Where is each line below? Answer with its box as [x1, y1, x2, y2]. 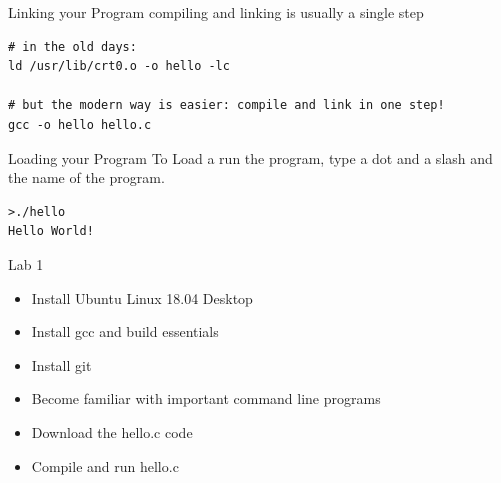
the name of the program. [8, 167, 165, 188]
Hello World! [8, 224, 94, 239]
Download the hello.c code [31, 421, 193, 442]
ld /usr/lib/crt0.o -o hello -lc [8, 59, 230, 74]
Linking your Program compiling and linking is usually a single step [8, 2, 424, 22]
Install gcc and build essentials [31, 321, 219, 342]
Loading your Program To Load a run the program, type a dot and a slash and [8, 147, 493, 168]
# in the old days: [8, 39, 137, 54]
